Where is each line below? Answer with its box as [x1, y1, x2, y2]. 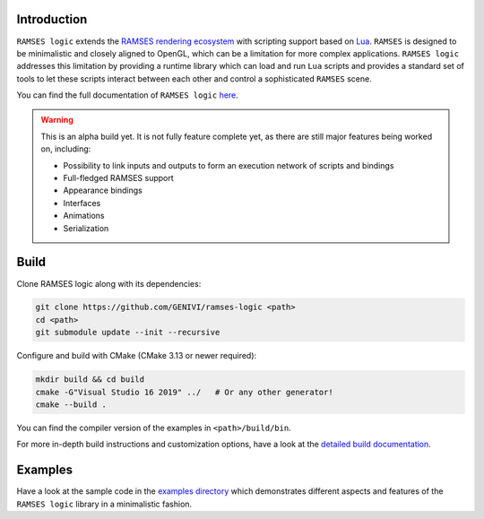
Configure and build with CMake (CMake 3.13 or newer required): [16, 350, 257, 361]
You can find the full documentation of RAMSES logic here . [16, 90, 239, 100]
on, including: [40, 143, 91, 154]
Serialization [63, 222, 109, 233]
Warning [40, 115, 73, 125]
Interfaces [63, 197, 101, 208]
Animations [63, 211, 105, 221]
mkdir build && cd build [35, 375, 145, 385]
